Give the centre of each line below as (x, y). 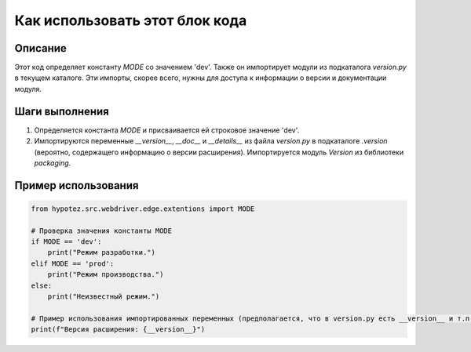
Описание (40, 48)
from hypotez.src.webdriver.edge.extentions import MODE (143, 209)
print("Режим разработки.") (102, 252)
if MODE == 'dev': (66, 242)
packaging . (53, 163)
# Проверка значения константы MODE (102, 230)
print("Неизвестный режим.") (104, 297)
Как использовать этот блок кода (131, 20)
